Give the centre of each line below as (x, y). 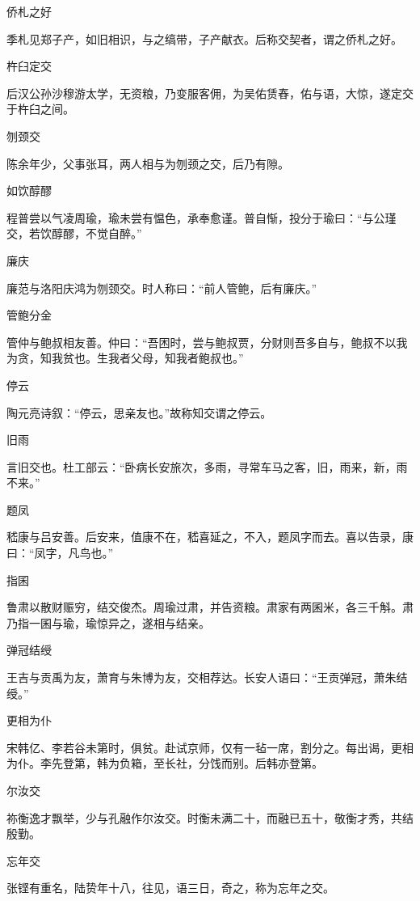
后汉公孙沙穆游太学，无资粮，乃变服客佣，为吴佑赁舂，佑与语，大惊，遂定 (204, 93)
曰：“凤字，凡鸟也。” (60, 553)
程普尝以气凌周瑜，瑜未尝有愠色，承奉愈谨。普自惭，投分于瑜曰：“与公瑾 (202, 217)
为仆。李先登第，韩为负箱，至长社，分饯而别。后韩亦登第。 (165, 763)
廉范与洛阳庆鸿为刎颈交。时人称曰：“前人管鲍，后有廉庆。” (162, 288)
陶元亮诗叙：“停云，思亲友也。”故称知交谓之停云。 (139, 412)
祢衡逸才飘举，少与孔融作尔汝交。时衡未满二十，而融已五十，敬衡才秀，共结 (210, 817)
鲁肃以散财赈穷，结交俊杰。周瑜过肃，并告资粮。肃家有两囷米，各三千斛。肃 (210, 607)
